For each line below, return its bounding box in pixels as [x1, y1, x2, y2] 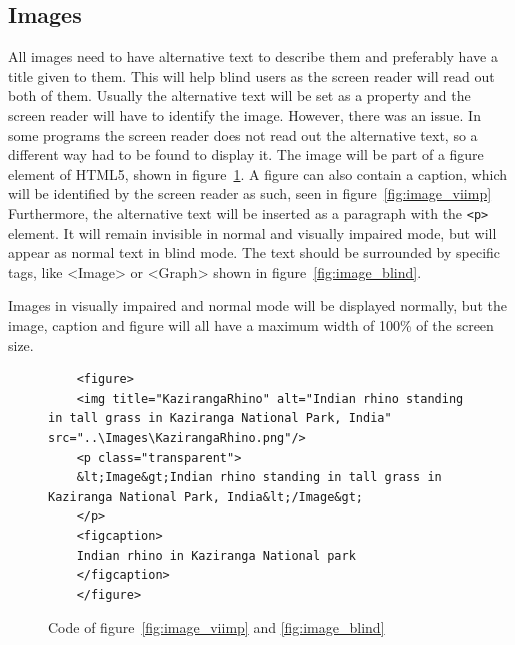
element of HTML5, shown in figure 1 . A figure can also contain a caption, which [8, 163, 507, 184]
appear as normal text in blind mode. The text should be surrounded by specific [8, 242, 501, 263]
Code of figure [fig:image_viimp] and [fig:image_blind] [48, 617, 385, 638]
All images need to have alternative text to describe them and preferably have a [8, 46, 498, 67]
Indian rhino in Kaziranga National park [76, 548, 356, 563]
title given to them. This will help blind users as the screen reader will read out [8, 65, 495, 86]
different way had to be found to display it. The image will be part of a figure [8, 144, 484, 165]
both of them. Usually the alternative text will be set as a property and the [8, 85, 471, 106]
